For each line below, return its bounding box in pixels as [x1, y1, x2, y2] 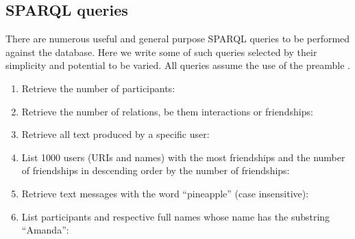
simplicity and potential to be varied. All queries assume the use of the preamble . [5, 58, 350, 72]
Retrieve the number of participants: [21, 81, 175, 95]
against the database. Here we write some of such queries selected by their [5, 44, 317, 59]
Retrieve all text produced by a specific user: [21, 127, 210, 141]
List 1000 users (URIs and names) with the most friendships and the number [21, 150, 345, 164]
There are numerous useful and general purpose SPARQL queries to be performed [5, 31, 350, 46]
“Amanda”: [21, 223, 69, 237]
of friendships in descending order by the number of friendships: [21, 163, 290, 178]
